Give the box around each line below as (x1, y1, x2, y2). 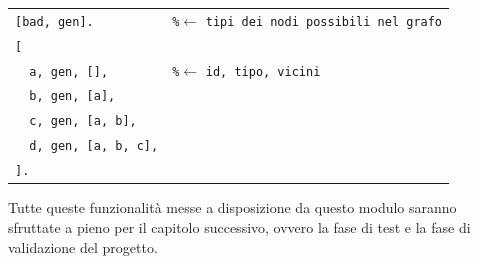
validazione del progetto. (8, 236, 158, 257)
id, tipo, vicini (205, 64, 321, 79)
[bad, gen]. (15, 14, 94, 29)
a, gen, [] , (29, 64, 109, 79)
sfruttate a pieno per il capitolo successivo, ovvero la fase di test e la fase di (8, 216, 471, 237)
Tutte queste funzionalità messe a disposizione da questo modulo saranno (8, 197, 457, 218)
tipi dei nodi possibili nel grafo (205, 14, 443, 29)
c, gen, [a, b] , (29, 114, 137, 129)
